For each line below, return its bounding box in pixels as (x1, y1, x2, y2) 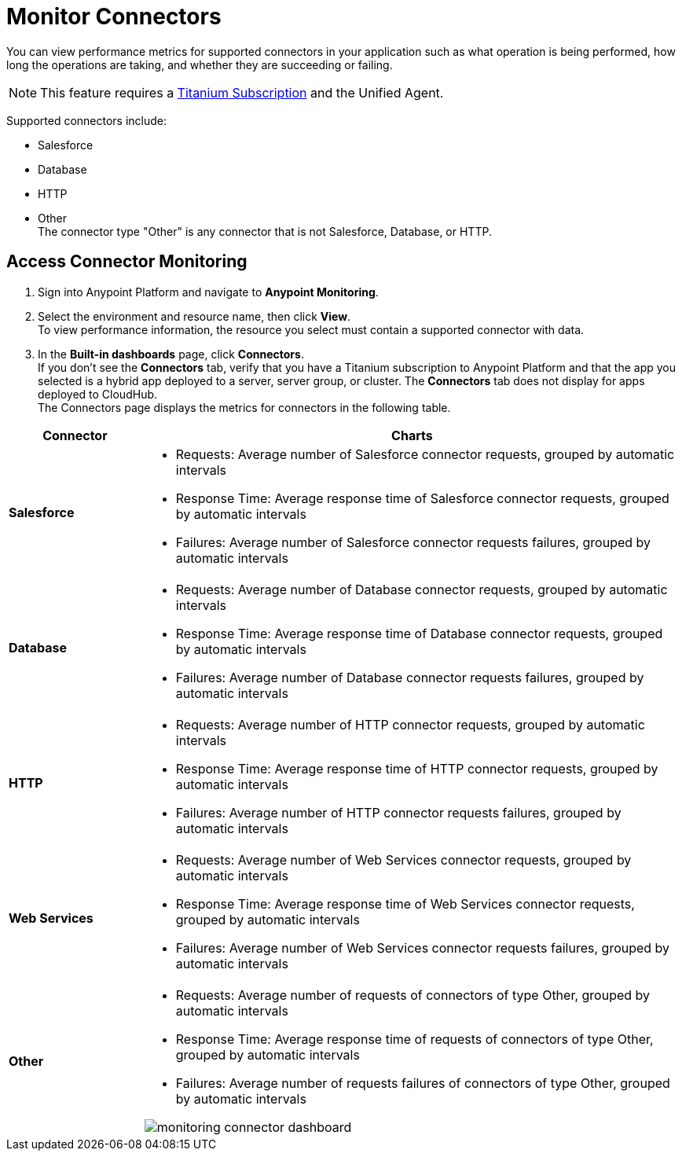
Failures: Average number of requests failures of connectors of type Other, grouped (175, 1074, 670, 1091)
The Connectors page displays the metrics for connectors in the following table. (38, 400, 451, 414)
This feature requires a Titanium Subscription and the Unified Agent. (40, 84, 444, 101)
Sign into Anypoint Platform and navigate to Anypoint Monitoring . (38, 285, 379, 299)
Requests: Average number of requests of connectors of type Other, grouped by (175, 986, 651, 1003)
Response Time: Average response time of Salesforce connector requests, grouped (175, 490, 669, 506)
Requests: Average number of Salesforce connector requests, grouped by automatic (175, 446, 675, 462)
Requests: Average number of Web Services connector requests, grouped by (175, 851, 632, 868)
